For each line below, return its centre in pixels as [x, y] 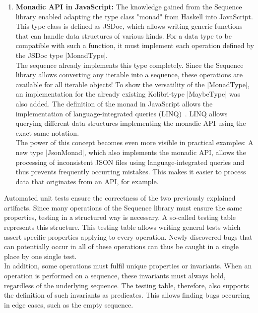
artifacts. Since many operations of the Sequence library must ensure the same [123, 207]
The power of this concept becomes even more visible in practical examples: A [134, 142]
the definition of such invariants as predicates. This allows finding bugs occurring [127, 295]
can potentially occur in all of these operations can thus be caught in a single [121, 246]
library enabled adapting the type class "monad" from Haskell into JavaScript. [134, 16]
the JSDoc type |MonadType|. [62, 55]
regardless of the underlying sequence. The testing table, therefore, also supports [127, 285]
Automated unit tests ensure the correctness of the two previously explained [120, 198]
